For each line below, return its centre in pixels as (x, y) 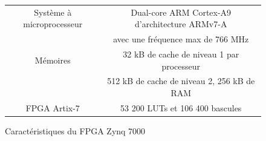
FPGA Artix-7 (53, 107)
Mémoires (53, 60)
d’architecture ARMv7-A (181, 24)
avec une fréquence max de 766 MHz (181, 39)
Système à (53, 12)
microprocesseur (53, 24)
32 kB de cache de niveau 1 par (181, 54)
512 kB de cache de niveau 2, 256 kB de (181, 81)
